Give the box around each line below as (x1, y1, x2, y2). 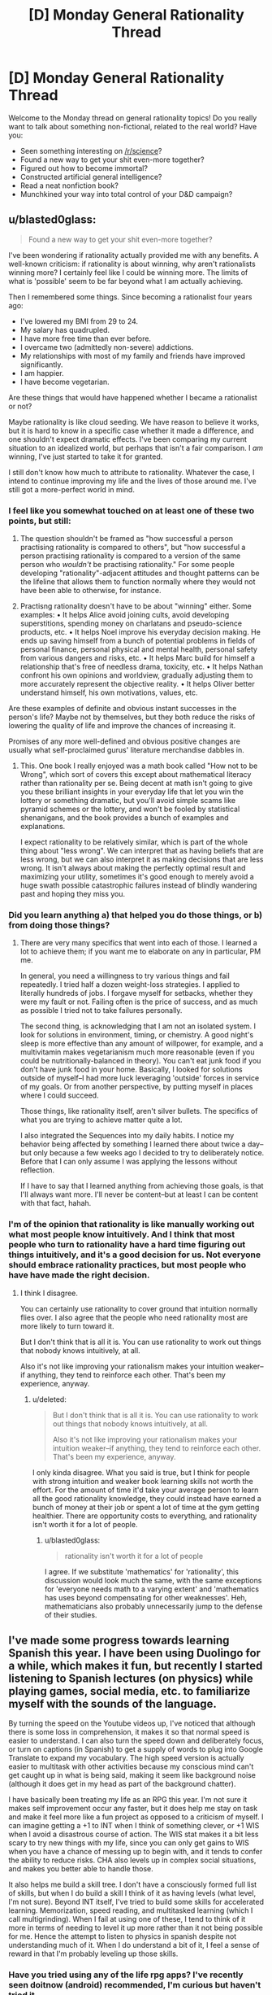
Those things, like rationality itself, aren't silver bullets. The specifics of (19, 1107, 258, 1116)
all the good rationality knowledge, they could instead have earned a (32, 1493, 261, 1503)
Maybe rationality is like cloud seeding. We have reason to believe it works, (8, 417, 260, 426)
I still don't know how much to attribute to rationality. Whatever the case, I (8, 467, 255, 477)
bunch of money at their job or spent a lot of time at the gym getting (32, 1502, 260, 1512)
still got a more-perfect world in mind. (8, 484, 136, 494)
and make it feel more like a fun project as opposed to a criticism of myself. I (8, 1812, 264, 1822)
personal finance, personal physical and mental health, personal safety (19, 644, 258, 654)
